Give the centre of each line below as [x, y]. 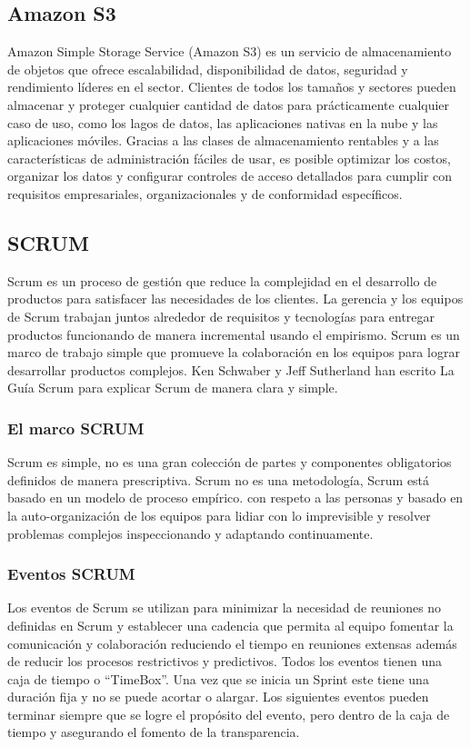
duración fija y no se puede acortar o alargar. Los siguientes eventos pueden [218, 697]
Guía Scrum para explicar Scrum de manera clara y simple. [173, 388]
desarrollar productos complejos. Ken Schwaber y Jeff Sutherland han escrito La [231, 369]
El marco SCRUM [76, 428]
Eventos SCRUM [71, 574]
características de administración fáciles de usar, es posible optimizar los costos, [229, 158]
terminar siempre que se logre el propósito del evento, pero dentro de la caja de [229, 714]
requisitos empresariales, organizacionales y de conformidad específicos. [205, 193]
